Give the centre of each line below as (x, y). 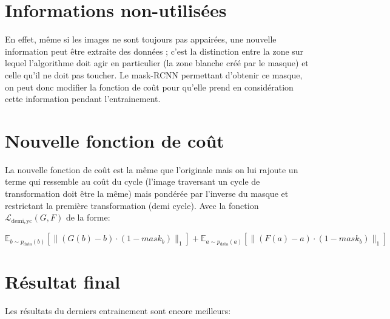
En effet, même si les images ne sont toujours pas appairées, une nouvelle (141, 39)
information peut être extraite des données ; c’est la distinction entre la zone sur (154, 51)
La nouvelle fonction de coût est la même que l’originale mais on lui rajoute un (152, 169)
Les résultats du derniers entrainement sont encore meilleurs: (118, 310)
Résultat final (63, 281)
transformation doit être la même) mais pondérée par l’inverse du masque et (147, 193)
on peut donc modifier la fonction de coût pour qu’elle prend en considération (149, 87)
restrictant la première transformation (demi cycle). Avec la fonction (132, 205)
